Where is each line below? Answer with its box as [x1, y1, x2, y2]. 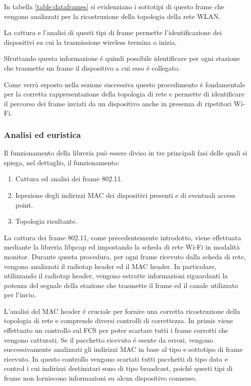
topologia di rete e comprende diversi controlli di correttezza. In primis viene [4, 315, 233, 326]
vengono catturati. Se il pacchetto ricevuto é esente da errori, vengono [4, 334, 213, 345]
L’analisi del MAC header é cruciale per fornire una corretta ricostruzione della [4, 306, 240, 316]
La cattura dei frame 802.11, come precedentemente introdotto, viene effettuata [4, 232, 241, 242]
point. [15, 199, 33, 210]
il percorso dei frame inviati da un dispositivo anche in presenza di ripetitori [4, 98, 232, 108]
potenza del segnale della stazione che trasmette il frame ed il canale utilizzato [4, 280, 238, 290]
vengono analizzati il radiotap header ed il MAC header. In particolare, [4, 261, 216, 271]
